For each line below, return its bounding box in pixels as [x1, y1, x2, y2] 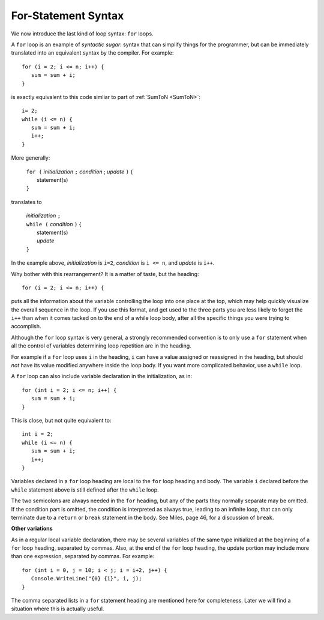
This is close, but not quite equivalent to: [11, 417, 112, 424]
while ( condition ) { [26, 220, 82, 227]
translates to [11, 198, 42, 205]
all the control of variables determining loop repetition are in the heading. [11, 342, 191, 349]
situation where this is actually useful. [11, 605, 104, 612]
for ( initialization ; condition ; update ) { [26, 168, 133, 175]
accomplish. [11, 323, 41, 330]
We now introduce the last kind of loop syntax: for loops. [11, 30, 154, 37]
